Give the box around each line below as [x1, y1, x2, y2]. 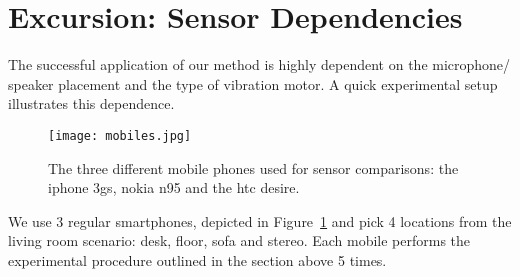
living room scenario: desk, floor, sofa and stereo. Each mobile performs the [8, 230, 471, 251]
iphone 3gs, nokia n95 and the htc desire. [48, 177, 300, 198]
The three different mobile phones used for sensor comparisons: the [48, 157, 459, 178]
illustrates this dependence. [8, 93, 175, 114]
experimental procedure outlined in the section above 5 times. [8, 249, 387, 270]
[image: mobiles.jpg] [48, 128, 192, 143]
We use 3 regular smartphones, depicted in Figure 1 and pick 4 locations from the [8, 210, 512, 231]
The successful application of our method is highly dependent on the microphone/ [8, 54, 511, 75]
